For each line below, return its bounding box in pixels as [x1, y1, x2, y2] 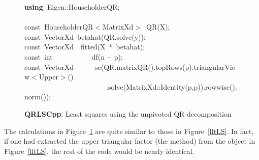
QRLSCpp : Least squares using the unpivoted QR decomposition [24, 108, 232, 119]
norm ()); [24, 91, 51, 102]
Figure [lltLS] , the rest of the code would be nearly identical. [4, 145, 195, 156]
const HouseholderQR [24, 21, 93, 32]
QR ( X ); [146, 21, 170, 32]
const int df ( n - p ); [24, 51, 123, 62]
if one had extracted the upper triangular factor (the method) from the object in [4, 136, 255, 146]
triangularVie [193, 61, 235, 72]
